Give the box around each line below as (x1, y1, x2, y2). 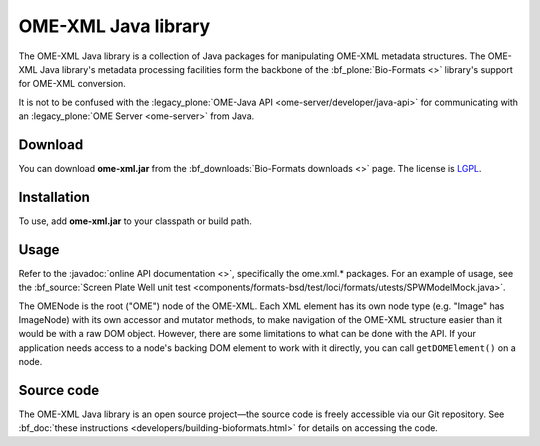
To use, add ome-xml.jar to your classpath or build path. (18, 215, 252, 227)
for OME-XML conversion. (18, 78, 127, 90)
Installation (18, 188, 90, 205)
